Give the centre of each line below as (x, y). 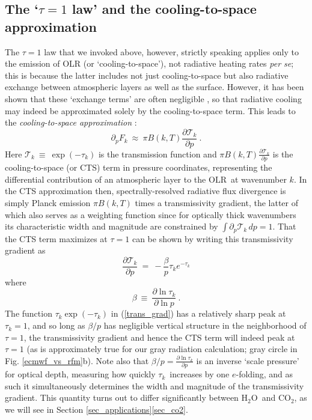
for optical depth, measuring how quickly (80, 374)
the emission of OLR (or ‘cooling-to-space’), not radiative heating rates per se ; (149, 63)
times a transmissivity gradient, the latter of (216, 202)
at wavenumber (258, 179)
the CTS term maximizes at (56, 238)
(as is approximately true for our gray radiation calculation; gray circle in (162, 349)
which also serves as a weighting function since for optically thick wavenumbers (151, 214)
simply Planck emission (48, 202)
